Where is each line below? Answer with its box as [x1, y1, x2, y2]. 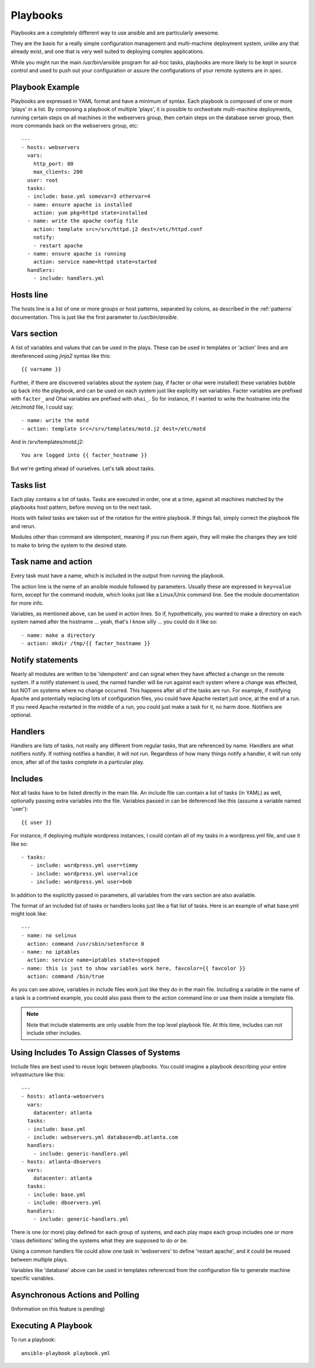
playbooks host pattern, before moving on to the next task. [10, 504, 152, 511]
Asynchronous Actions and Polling [10, 1290, 139, 1300]
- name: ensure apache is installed [27, 201, 132, 208]
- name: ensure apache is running [27, 250, 126, 257]
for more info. [10, 599, 44, 607]
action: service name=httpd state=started [33, 259, 157, 266]
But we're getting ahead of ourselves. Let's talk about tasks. [10, 465, 156, 472]
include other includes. [26, 1029, 82, 1036]
